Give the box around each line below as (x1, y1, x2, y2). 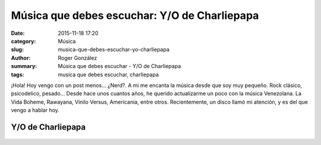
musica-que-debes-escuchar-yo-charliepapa (58, 46, 169, 53)
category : (11, 37, 36, 44)
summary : (11, 63, 37, 70)
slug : (11, 46, 24, 53)
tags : (11, 71, 24, 78)
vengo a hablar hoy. (11, 107, 59, 114)
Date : (11, 30, 25, 37)
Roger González (58, 54, 97, 62)
